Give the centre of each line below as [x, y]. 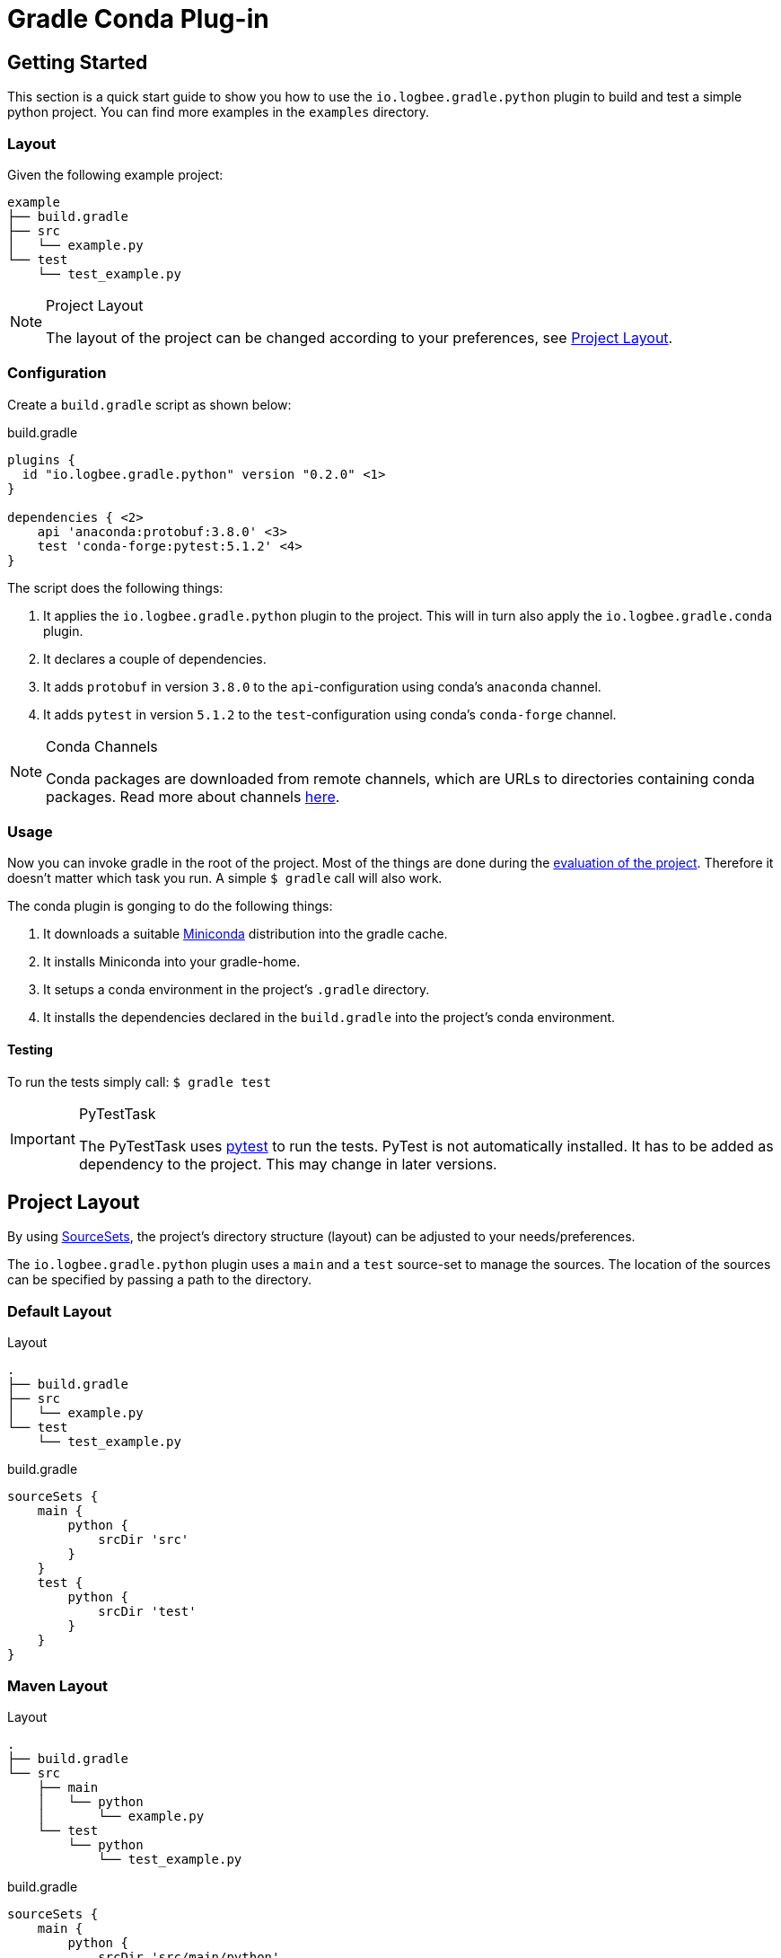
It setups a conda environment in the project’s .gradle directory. [237, 990]
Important [43, 1138]
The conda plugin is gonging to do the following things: [170, 906]
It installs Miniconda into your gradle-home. [172, 962]
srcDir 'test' [147, 1612]
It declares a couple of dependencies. [155, 658]
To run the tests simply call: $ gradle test [139, 1081]
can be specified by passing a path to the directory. [159, 1280]
